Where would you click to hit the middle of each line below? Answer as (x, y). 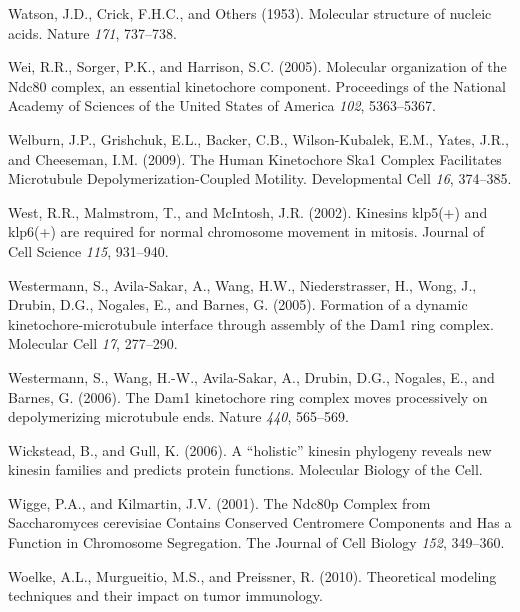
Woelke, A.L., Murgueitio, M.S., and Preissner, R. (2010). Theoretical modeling (252, 575)
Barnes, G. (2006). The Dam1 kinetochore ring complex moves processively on (248, 396)
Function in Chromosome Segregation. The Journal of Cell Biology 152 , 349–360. (256, 542)
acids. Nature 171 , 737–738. (92, 32)
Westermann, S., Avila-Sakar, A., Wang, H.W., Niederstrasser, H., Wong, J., (242, 284)
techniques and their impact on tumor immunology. (165, 595)
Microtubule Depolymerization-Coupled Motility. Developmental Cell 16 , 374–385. (260, 178)
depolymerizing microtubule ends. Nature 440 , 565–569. (178, 416)
